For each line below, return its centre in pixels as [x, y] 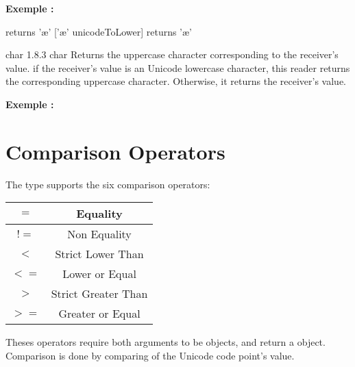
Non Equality [99, 234]
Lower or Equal [99, 274]
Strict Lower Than [99, 254]
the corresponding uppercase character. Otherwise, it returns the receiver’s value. [176, 81]
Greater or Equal [99, 314]
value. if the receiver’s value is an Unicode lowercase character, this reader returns [178, 67]
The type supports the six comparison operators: [108, 184]
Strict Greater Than [99, 294]
